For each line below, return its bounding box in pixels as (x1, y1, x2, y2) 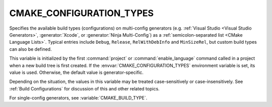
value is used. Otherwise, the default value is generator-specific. (9, 69, 144, 75)
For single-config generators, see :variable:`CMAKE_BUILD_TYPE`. (9, 95, 148, 101)
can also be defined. (9, 46, 52, 52)
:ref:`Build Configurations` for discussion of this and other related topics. (9, 85, 160, 91)
